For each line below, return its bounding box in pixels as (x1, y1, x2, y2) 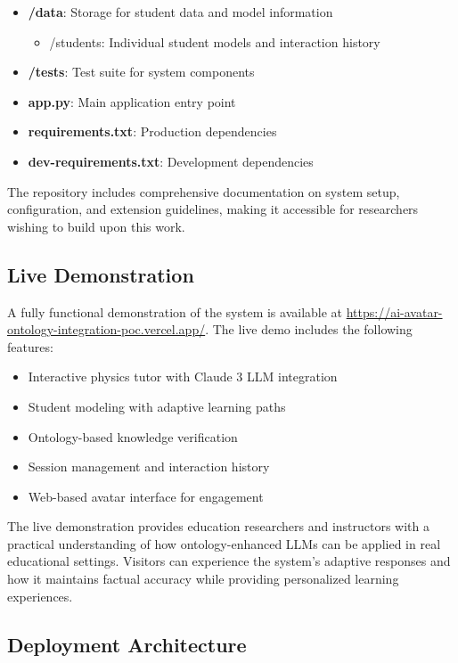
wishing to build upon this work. (7, 217, 185, 235)
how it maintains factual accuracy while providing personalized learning (7, 569, 399, 588)
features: (7, 337, 53, 356)
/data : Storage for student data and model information (28, 3, 333, 20)
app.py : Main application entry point (28, 92, 236, 110)
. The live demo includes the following (205, 320, 413, 339)
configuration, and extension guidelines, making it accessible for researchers (7, 200, 419, 218)
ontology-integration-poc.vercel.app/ (7, 320, 206, 339)
